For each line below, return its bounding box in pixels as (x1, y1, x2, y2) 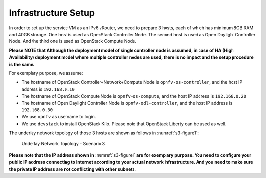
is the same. (9, 61, 35, 67)
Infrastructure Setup (9, 7, 95, 18)
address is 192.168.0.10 (21, 86, 75, 92)
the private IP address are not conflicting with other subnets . (9, 166, 136, 172)
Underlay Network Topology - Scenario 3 (21, 141, 105, 147)
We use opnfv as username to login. (21, 114, 96, 120)
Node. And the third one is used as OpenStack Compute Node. (9, 38, 136, 44)
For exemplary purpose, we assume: (9, 70, 83, 76)
